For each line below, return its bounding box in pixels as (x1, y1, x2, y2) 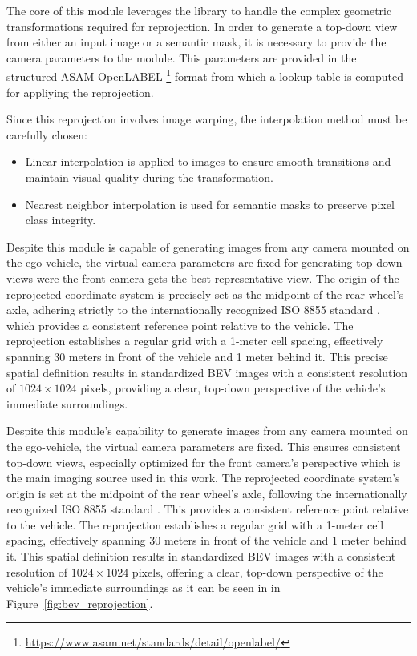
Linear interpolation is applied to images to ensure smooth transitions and (25, 153, 391, 170)
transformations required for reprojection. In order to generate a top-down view (6, 18, 398, 34)
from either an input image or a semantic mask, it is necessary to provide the (6, 34, 387, 50)
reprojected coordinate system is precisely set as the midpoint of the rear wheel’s (6, 285, 404, 302)
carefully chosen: (6, 126, 87, 143)
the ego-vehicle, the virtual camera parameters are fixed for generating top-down (6, 254, 403, 271)
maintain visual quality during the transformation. (25, 169, 273, 185)
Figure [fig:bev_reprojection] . (6, 594, 153, 611)
